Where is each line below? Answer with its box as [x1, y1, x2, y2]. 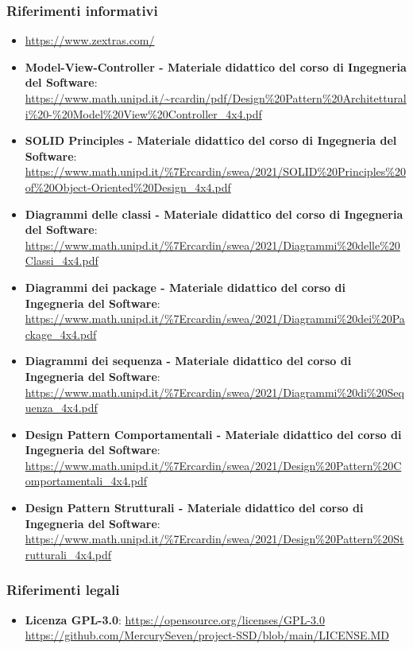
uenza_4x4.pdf [25, 399, 98, 416]
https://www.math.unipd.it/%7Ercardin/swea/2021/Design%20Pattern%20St [25, 530, 404, 547]
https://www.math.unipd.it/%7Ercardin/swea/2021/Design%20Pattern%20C [25, 457, 402, 473]
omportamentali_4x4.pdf [25, 472, 148, 489]
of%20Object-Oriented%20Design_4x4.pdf [25, 178, 231, 195]
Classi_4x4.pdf [25, 252, 98, 269]
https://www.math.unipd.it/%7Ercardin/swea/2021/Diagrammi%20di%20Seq [25, 383, 404, 400]
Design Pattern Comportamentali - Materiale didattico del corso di [25, 426, 402, 442]
